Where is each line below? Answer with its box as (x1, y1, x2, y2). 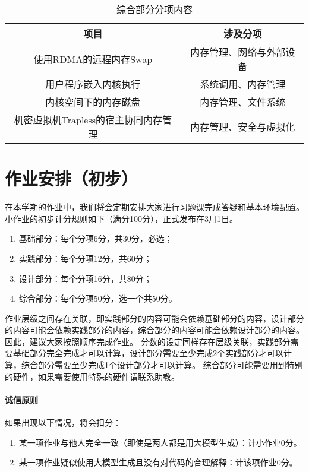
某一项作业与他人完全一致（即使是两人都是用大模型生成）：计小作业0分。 (18, 436, 302, 448)
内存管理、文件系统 (200, 95, 286, 109)
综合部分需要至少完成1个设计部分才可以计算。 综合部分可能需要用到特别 (21, 359, 303, 371)
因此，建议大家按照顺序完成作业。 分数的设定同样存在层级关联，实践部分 (5, 335, 291, 347)
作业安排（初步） (5, 166, 138, 191)
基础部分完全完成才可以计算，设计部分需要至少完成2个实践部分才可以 (12, 347, 283, 359)
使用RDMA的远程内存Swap (33, 52, 153, 66)
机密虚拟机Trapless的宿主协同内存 (14, 113, 163, 126)
